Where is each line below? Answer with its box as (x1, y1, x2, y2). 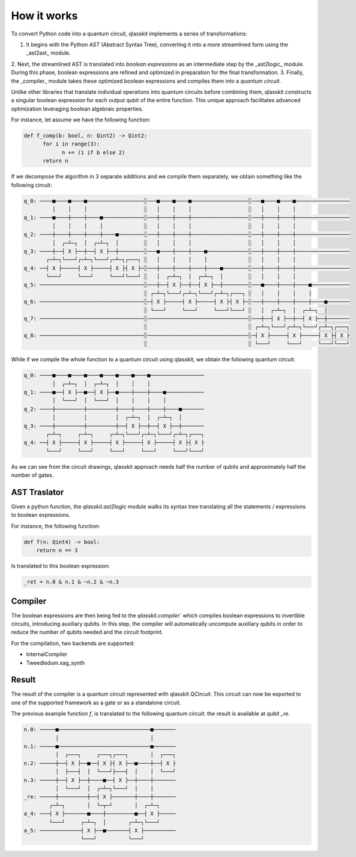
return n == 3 (36, 547, 78, 554)
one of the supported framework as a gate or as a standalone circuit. (11, 699, 181, 706)
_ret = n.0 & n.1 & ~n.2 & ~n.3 (23, 579, 119, 585)
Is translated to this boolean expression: (11, 563, 110, 570)
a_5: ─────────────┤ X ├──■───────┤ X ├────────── (23, 827, 176, 834)
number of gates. (11, 472, 54, 479)
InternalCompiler (26, 651, 68, 658)
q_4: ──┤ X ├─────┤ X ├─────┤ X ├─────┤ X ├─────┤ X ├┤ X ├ (23, 439, 205, 446)
